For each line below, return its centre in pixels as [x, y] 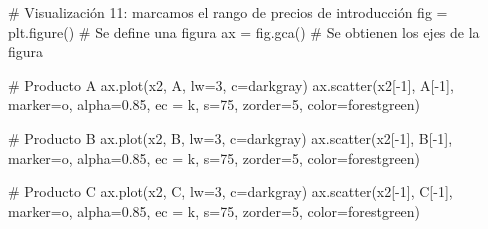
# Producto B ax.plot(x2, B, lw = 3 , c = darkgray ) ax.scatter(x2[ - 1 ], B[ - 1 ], [230, 137]
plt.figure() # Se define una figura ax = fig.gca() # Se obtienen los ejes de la [244, 31]
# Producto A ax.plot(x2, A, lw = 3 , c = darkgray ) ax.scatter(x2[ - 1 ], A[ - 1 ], [231, 84]
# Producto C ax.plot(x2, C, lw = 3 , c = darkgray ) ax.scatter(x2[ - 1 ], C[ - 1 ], [230, 191]
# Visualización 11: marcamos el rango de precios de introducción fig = [228, 12]
